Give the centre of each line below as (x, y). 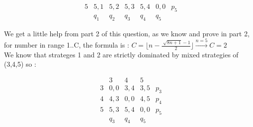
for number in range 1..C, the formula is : (67, 45)
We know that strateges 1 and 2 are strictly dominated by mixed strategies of (121, 54)
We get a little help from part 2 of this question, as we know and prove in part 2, (127, 33)
